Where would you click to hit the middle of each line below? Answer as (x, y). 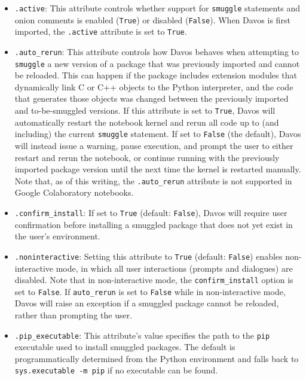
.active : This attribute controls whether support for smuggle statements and (157, 8)
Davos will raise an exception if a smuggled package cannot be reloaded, (147, 303)
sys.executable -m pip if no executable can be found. (116, 370)
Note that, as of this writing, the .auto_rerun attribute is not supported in (153, 180)
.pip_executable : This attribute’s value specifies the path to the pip (142, 335)
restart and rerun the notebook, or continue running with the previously (147, 157)
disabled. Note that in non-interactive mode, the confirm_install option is (154, 280)
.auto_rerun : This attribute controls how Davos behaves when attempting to (157, 51)
